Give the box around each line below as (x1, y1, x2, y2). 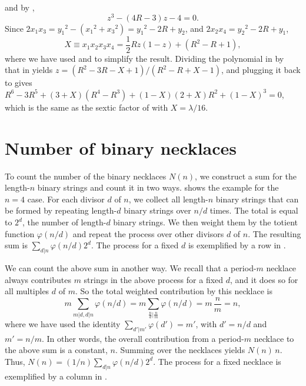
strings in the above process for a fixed (84, 273, 224, 285)
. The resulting (248, 227, 301, 239)
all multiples (5, 285, 49, 297)
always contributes (5, 273, 71, 285)
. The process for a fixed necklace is (153, 355, 281, 367)
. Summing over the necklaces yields (115, 344, 245, 356)
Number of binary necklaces (5, 135, 237, 159)
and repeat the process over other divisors (72, 227, 224, 239)
